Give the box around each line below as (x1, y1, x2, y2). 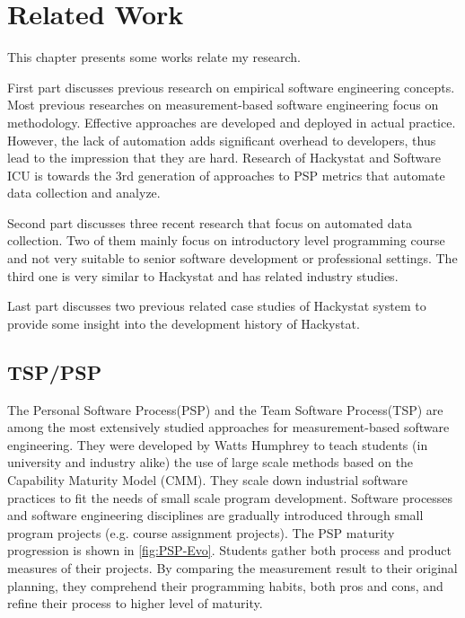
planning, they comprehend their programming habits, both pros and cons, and (7, 576, 443, 595)
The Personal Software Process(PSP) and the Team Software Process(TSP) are (7, 400, 443, 419)
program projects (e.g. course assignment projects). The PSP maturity (7, 523, 395, 542)
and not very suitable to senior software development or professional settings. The (7, 249, 458, 268)
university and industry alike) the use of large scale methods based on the (7, 453, 414, 472)
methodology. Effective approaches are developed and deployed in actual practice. (7, 112, 456, 131)
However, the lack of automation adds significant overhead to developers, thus (7, 130, 436, 149)
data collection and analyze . (7, 183, 161, 202)
